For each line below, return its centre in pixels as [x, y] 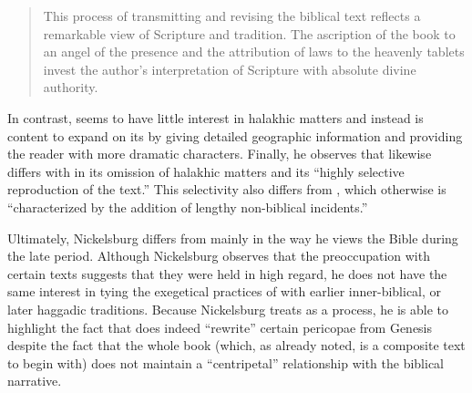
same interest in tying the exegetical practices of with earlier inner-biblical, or [225, 291]
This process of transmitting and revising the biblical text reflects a [232, 16]
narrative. [35, 381]
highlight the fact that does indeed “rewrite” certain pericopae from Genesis [220, 327]
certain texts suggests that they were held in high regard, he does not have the [227, 273]
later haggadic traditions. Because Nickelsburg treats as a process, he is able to [228, 309]
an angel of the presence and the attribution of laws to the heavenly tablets [254, 52]
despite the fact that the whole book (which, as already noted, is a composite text [236, 345]
